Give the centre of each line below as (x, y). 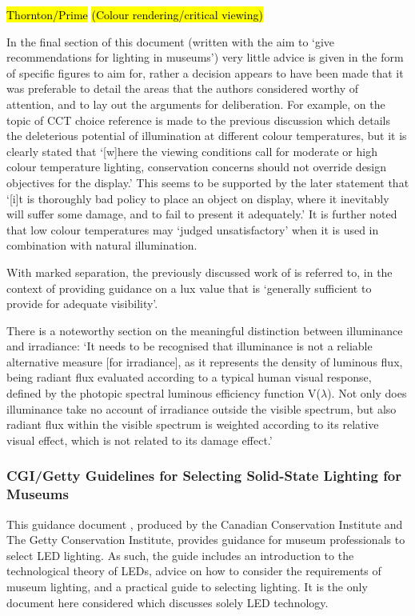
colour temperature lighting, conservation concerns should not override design (197, 167)
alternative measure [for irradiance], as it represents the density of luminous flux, (205, 361)
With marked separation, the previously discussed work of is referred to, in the (200, 272)
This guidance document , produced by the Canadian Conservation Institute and (205, 524)
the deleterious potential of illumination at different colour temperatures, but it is (207, 136)
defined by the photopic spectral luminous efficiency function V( (164, 393)
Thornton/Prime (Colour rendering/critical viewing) (135, 14)
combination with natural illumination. (102, 245)
